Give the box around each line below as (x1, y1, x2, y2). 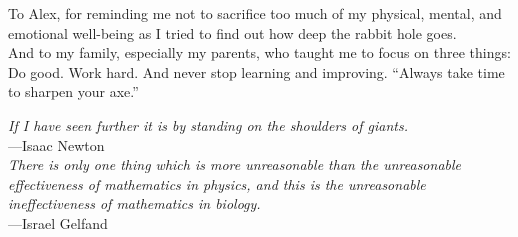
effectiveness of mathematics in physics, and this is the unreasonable (8, 173, 426, 194)
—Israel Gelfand (8, 212, 108, 233)
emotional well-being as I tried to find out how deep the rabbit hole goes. (8, 22, 457, 43)
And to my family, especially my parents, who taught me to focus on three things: (8, 42, 511, 63)
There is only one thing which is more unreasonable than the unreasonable (8, 154, 462, 175)
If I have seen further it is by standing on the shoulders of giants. (8, 114, 408, 135)
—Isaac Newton (8, 134, 105, 155)
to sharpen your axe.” (8, 81, 139, 102)
